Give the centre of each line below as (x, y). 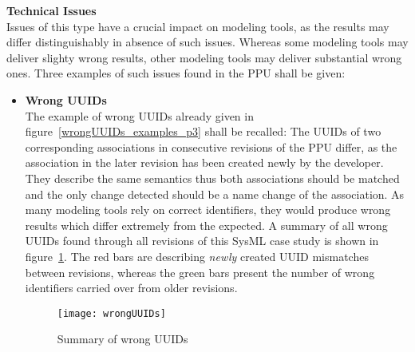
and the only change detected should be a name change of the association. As (215, 194)
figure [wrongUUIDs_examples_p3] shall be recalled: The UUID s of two (203, 131)
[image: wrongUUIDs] (111, 313)
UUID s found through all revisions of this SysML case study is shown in (202, 241)
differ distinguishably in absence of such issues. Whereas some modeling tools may (207, 42)
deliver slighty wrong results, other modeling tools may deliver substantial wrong (204, 57)
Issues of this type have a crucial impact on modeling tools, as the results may (198, 26)
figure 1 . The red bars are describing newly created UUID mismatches (197, 256)
